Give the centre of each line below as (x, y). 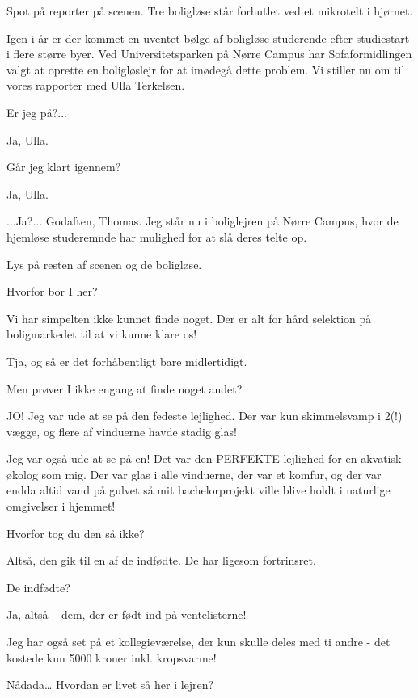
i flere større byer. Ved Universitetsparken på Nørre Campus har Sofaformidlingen (209, 54)
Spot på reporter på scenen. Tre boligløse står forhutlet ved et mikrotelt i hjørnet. (210, 11)
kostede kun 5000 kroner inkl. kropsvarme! (112, 657)
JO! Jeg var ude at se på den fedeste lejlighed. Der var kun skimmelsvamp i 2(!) (205, 416)
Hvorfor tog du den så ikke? (76, 533)
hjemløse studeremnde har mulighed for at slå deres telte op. (157, 236)
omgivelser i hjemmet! (61, 506)
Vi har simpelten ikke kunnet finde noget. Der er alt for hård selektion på (189, 318)
